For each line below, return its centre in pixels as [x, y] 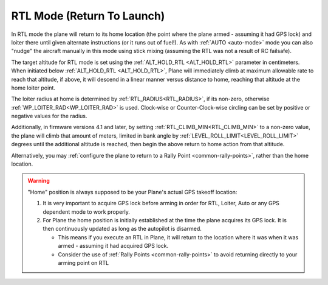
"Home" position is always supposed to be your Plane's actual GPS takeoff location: [132, 192]
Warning [39, 181]
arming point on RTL [84, 262]
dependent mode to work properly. [87, 212]
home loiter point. [33, 88]
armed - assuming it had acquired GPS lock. [113, 246]
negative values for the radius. [49, 116]
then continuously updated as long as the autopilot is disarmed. [122, 229]
